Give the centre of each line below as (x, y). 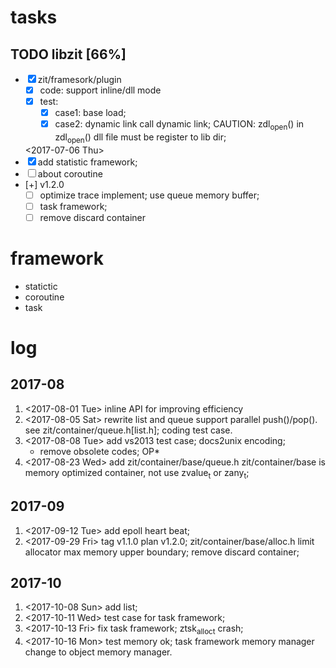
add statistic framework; (87, 162)
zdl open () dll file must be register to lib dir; (140, 138)
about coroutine (70, 173)
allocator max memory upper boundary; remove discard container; (162, 552)
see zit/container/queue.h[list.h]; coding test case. (128, 430)
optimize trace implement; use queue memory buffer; (149, 195)
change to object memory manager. (98, 652)
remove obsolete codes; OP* (100, 451)
